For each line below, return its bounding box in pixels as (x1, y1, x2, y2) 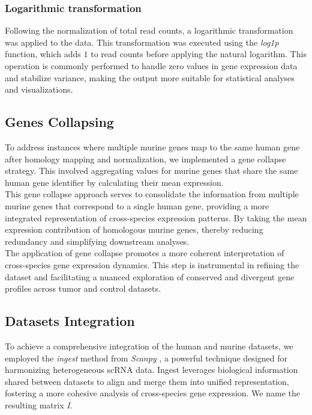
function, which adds (5, 48, 81, 60)
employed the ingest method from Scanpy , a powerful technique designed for (5, 351, 287, 364)
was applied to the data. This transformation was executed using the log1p (5, 35, 279, 48)
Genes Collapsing (5, 112, 114, 131)
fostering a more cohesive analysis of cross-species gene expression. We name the (5, 387, 300, 399)
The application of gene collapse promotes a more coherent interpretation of (5, 247, 284, 259)
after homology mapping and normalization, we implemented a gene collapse (5, 152, 286, 165)
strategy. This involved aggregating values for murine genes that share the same (5, 164, 298, 177)
